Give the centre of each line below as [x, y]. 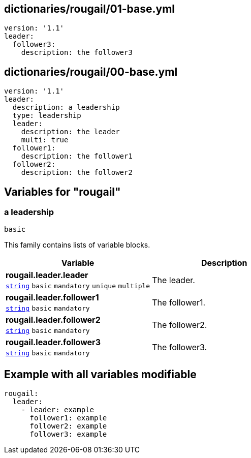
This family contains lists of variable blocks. [77, 245]
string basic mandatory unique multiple [78, 286]
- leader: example [58, 410]
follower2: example [68, 426]
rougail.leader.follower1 [52, 298]
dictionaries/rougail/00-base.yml [91, 72]
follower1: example [68, 418]
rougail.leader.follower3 [53, 342]
